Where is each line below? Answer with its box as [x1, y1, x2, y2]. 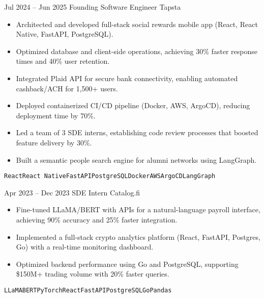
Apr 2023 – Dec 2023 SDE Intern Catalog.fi [4, 187, 140, 197]
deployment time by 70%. [16, 110, 96, 120]
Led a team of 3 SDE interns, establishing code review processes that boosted [16, 127, 258, 138]
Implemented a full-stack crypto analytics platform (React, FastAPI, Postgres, [16, 231, 260, 242]
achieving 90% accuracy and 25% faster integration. [16, 214, 178, 225]
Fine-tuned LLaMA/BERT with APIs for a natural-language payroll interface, [16, 204, 260, 215]
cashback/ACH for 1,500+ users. [16, 83, 118, 93]
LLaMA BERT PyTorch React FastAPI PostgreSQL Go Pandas [4, 286, 172, 294]
